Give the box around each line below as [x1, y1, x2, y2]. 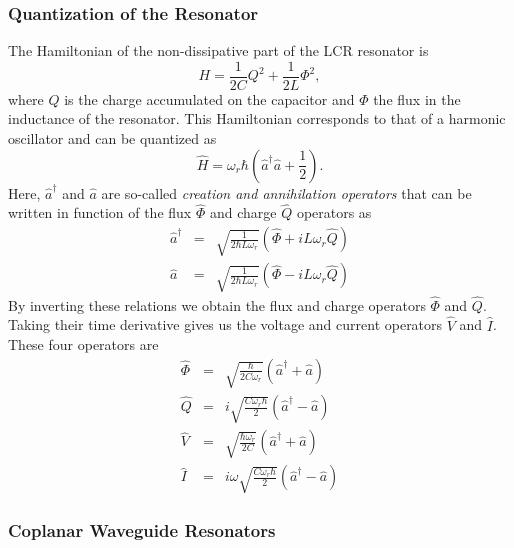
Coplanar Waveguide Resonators [8, 518, 276, 543]
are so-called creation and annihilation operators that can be [101, 182, 472, 203]
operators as [296, 202, 372, 223]
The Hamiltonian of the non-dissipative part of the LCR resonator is [8, 40, 429, 61]
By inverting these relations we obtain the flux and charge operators [8, 294, 426, 315]
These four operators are [8, 334, 159, 355]
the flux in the [373, 88, 461, 109]
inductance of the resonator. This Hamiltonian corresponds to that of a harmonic [8, 108, 506, 129]
